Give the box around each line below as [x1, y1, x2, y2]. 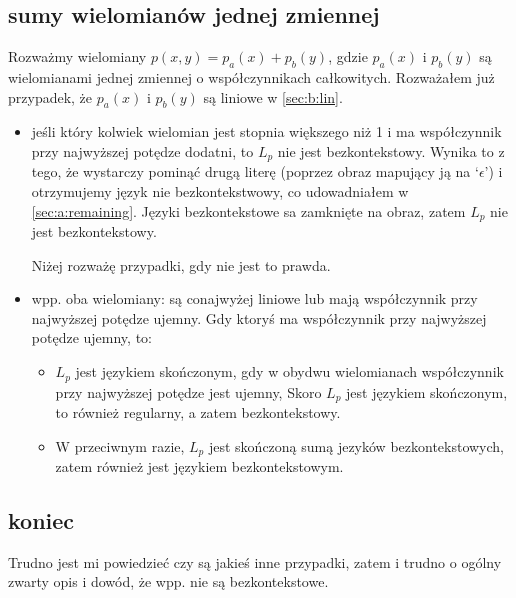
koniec [8, 504, 75, 535]
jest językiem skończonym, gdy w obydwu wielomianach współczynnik [75, 361, 504, 382]
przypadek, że [8, 86, 93, 107]
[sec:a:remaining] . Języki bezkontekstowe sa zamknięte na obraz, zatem [31, 200, 466, 221]
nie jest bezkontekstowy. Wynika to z [277, 140, 505, 161]
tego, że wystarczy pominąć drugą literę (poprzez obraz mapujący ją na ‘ [31, 161, 479, 182]
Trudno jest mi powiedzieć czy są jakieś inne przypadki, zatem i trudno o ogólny [8, 551, 502, 572]
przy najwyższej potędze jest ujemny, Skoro [55, 381, 322, 402]
